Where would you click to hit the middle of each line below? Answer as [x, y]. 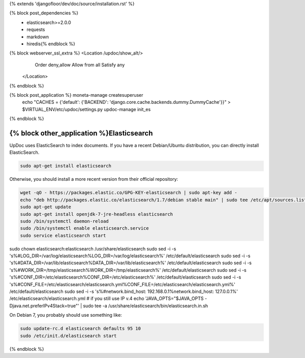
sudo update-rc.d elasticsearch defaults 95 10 [80, 329]
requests [36, 30]
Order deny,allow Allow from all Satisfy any [80, 65]
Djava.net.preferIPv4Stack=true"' [44, 306]
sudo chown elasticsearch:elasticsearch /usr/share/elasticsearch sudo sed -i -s [93, 249]
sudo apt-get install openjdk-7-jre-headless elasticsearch [97, 214]
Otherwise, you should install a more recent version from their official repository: [94, 179]
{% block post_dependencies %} [44, 13]
